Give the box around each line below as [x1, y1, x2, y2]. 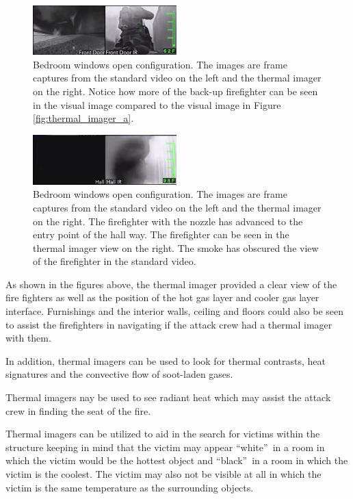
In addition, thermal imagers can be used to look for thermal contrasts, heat [5, 353, 326, 368]
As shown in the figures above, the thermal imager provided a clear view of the [5, 277, 337, 291]
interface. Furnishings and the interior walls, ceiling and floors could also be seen [5, 304, 343, 318]
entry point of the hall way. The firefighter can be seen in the [33, 227, 289, 242]
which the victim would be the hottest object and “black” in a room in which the [5, 453, 348, 468]
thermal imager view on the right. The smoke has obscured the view [33, 240, 319, 255]
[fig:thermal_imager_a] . [33, 111, 134, 125]
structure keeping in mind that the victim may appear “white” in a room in [5, 439, 325, 454]
